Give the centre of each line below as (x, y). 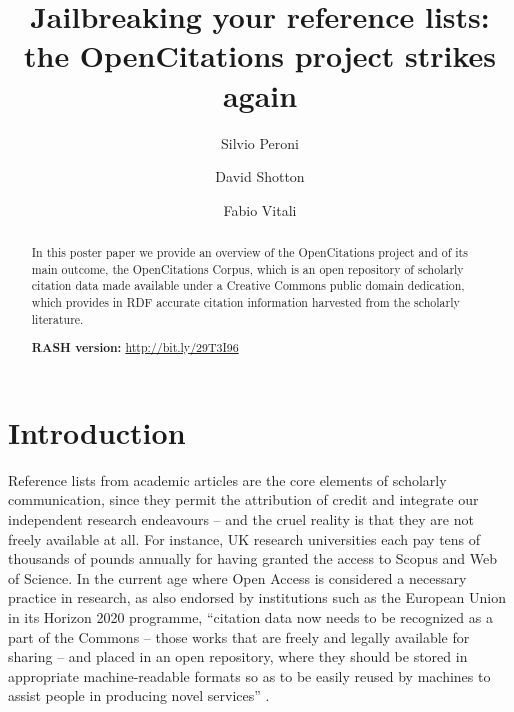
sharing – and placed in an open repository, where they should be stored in (238, 656)
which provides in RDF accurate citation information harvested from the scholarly (245, 302)
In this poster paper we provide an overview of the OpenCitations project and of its (249, 252)
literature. (57, 318)
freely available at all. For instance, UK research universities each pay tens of (244, 538)
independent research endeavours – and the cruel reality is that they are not (241, 519)
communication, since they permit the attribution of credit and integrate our (243, 499)
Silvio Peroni (260, 142)
